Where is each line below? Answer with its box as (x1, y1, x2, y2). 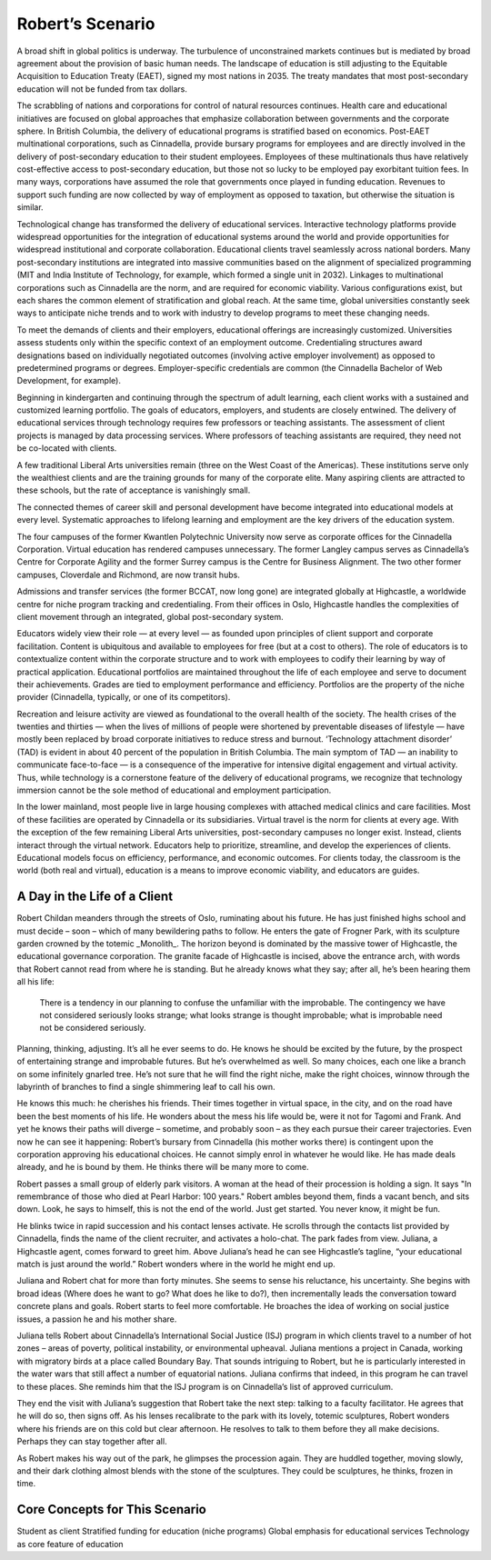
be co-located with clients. (16, 443, 117, 454)
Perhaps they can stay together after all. (16, 1436, 167, 1447)
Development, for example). (16, 375, 122, 386)
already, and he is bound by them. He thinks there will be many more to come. (16, 1162, 309, 1173)
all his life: (16, 976, 55, 987)
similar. (16, 202, 45, 213)
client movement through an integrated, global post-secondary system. (16, 611, 284, 622)
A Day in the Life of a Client (16, 889, 173, 905)
